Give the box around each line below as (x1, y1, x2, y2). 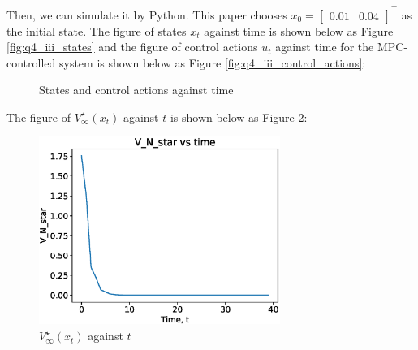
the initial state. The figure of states (6, 22, 187, 39)
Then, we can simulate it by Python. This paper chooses (6, 6, 287, 23)
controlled (6, 54, 56, 71)
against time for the (275, 38, 374, 55)
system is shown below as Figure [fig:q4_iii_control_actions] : (58, 54, 366, 71)
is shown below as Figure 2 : (170, 108, 308, 125)
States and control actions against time (39, 81, 234, 98)
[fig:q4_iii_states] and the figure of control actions (6, 38, 258, 55)
